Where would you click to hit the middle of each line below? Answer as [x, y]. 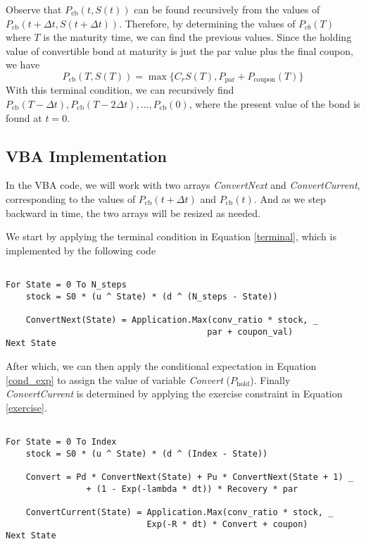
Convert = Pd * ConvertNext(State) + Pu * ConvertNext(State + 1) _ [189, 477]
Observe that [34, 9]
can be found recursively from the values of [227, 9]
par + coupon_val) [250, 332]
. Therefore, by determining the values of [207, 23]
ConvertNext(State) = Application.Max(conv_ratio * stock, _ [172, 320]
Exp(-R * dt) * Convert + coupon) [227, 524]
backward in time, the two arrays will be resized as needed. [133, 212]
